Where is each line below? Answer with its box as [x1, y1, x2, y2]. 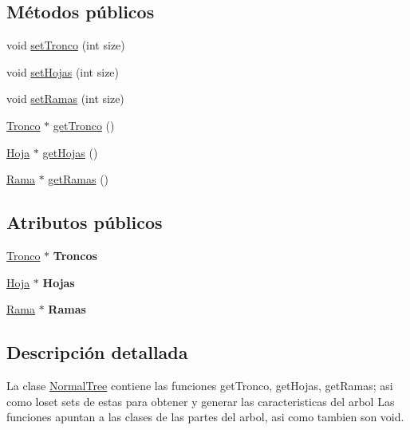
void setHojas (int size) [6, 63, 120, 80]
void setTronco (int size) [6, 37, 125, 53]
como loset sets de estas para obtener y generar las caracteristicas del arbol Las [6, 393, 395, 409]
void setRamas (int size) [6, 90, 124, 107]
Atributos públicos [6, 210, 163, 235]
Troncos [53, 247, 97, 263]
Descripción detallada [6, 340, 188, 365]
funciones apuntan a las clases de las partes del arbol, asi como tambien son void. [6, 408, 404, 425]
